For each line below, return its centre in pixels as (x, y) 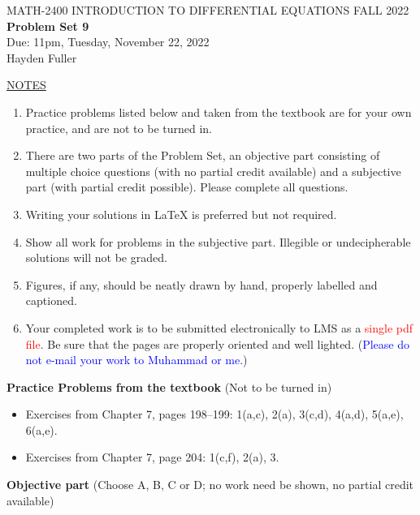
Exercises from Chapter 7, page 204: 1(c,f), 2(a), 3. (152, 457)
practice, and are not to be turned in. (119, 128)
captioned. (51, 300)
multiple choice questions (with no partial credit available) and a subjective (213, 171)
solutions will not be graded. (96, 257)
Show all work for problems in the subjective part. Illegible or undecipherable (218, 241)
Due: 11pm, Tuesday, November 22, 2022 (108, 42)
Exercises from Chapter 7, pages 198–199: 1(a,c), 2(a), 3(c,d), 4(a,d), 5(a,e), (214, 414)
